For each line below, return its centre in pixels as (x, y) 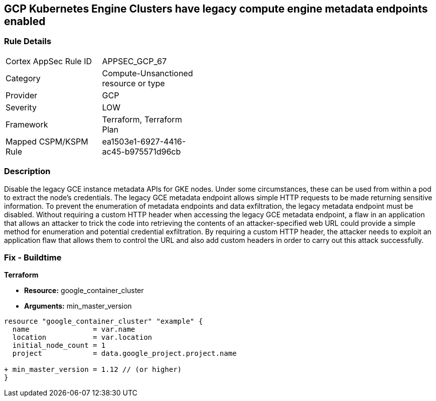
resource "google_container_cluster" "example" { (104, 321)
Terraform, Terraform (142, 119)
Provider (22, 95)
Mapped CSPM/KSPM (47, 141)
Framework (27, 124)
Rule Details (28, 41)
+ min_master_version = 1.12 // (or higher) (93, 370)
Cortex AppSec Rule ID (49, 61)
